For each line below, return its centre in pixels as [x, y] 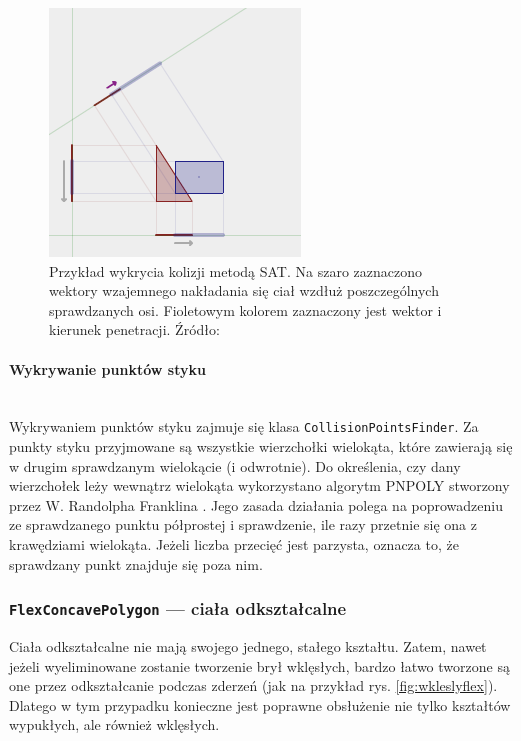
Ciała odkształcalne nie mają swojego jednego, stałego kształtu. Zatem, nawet [248, 645]
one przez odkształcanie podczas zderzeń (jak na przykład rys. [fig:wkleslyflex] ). [253, 685]
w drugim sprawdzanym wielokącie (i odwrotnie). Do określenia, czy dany [235, 465]
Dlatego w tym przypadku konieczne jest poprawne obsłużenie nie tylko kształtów [260, 704]
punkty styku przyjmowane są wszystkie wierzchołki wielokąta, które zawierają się [261, 446]
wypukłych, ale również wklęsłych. [114, 724]
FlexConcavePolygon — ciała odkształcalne [178, 608]
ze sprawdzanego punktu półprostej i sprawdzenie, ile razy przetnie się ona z [243, 524]
